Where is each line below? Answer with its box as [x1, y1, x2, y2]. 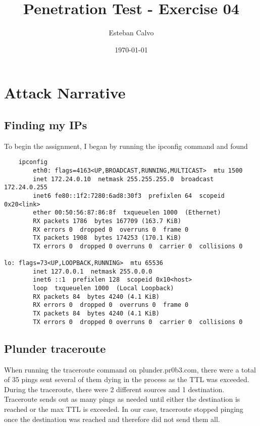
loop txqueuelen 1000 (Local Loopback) [33, 285, 174, 292]
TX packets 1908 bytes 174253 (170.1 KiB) [33, 234, 181, 242]
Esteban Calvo [109, 27, 154, 38]
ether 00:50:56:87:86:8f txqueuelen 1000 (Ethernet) [33, 209, 221, 217]
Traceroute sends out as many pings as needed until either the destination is [4, 394, 240, 404]
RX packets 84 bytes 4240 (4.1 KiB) [33, 293, 160, 300]
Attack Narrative [4, 82, 126, 103]
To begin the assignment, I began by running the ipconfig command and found [4, 140, 248, 151]
